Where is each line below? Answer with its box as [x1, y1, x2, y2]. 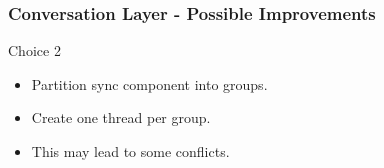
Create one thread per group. [31, 107, 211, 128]
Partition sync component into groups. [31, 73, 268, 94]
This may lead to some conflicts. [31, 141, 230, 161]
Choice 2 [8, 40, 61, 61]
